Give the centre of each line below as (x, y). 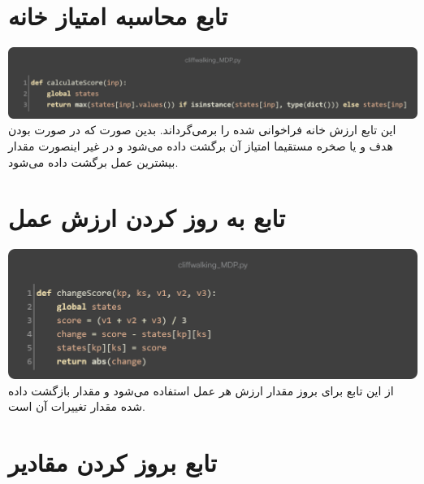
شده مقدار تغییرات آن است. (77, 406)
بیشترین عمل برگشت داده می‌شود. (93, 161)
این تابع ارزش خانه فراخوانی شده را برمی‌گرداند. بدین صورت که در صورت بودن (202, 130)
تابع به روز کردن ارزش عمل (147, 218)
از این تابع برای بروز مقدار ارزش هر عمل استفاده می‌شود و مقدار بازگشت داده (201, 390)
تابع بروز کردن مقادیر (112, 462)
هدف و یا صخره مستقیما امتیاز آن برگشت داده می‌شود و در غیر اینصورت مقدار (201, 145)
